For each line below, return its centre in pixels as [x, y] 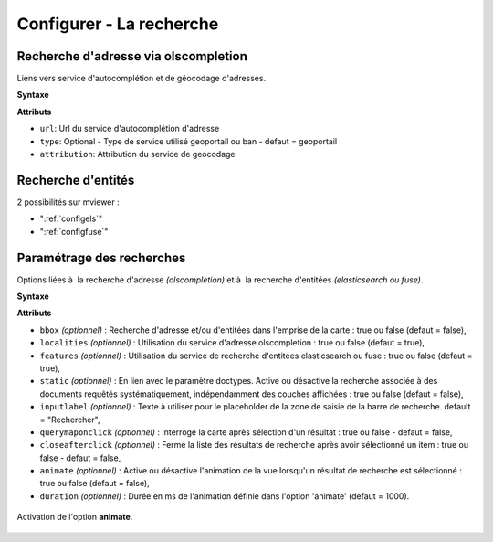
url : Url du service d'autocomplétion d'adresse [130, 129]
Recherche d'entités [76, 180]
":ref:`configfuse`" [74, 231]
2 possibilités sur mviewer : [68, 202]
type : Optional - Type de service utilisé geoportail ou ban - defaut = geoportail [189, 141]
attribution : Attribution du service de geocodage [138, 154]
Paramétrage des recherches [101, 257]
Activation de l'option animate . [75, 517]
